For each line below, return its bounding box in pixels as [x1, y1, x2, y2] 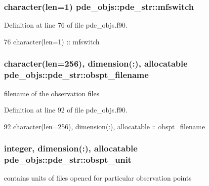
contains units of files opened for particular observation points [4, 173, 192, 183]
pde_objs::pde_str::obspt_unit [4, 153, 132, 166]
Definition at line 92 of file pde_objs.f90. [4, 105, 127, 115]
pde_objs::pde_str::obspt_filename [4, 69, 149, 81]
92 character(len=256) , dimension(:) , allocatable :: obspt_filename [4, 121, 205, 131]
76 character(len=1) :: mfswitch [4, 36, 100, 46]
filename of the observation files [4, 88, 100, 98]
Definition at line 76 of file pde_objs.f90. [4, 20, 127, 30]
